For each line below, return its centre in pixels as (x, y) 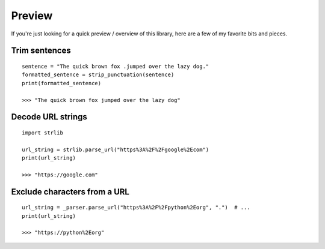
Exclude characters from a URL (70, 192)
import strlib (42, 133)
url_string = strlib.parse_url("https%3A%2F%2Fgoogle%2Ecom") (116, 149)
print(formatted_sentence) (62, 83)
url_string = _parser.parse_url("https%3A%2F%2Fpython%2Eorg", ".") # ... (136, 208)
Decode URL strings (49, 117)
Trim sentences (41, 51)
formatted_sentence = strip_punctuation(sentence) (98, 75)
